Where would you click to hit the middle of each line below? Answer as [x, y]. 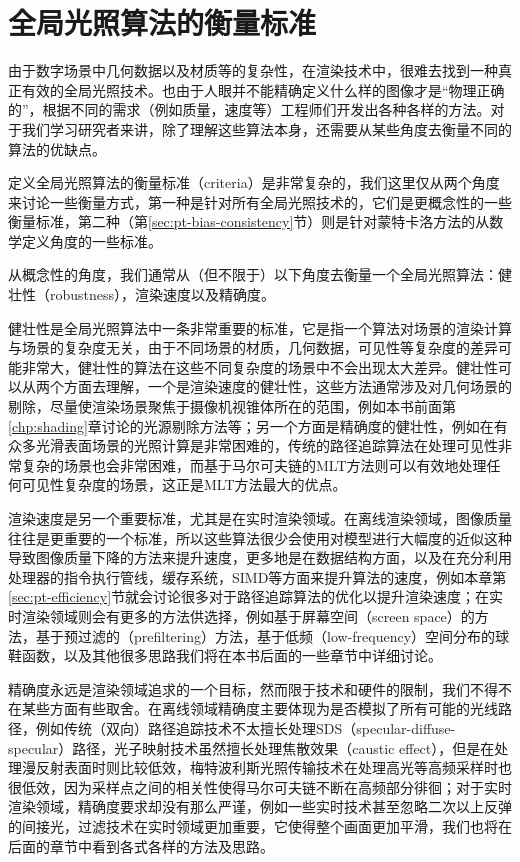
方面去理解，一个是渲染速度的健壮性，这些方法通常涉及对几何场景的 [287, 386]
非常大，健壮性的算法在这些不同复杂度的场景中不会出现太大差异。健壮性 [259, 366]
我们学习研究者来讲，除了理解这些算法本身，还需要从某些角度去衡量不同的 [266, 128]
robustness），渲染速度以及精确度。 [162, 294]
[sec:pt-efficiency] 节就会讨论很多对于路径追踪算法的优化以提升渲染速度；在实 [256, 596]
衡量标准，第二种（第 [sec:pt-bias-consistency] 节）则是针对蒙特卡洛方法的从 [249, 221]
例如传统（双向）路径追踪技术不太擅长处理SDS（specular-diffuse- [245, 727]
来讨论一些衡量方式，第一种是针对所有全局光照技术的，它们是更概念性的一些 [260, 201]
